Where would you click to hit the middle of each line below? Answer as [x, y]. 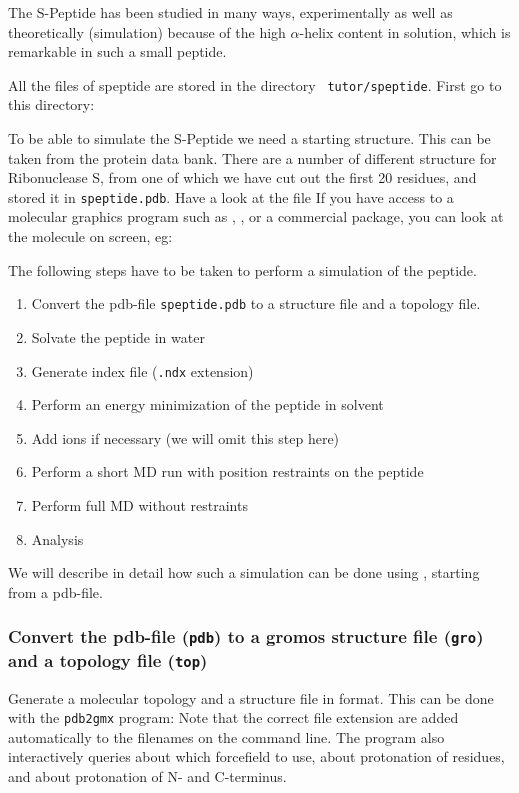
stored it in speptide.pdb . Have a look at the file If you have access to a [231, 196]
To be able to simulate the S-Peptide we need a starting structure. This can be [249, 138]
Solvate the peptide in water [118, 336]
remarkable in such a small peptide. [117, 51]
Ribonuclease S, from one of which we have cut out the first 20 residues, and [242, 177]
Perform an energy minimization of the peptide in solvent [207, 404]
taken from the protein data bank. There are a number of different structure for [252, 157]
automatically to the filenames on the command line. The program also [226, 736]
